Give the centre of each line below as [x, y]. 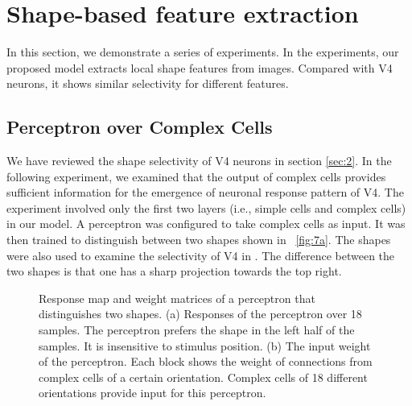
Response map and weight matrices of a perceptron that [177, 298]
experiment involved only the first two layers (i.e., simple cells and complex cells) [206, 207]
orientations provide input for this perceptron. [152, 393]
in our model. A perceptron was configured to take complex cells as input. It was [206, 224]
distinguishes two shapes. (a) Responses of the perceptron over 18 [200, 314]
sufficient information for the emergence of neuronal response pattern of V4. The [205, 192]
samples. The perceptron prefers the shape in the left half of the [197, 330]
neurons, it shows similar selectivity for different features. [148, 83]
